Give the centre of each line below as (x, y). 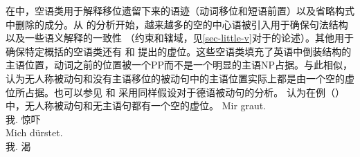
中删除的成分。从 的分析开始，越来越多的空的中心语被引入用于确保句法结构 (177, 24)
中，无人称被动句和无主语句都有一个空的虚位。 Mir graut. (136, 105)
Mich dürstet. (34, 132)
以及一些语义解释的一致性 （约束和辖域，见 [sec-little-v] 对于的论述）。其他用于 (180, 38)
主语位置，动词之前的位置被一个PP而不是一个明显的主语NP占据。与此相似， (179, 65)
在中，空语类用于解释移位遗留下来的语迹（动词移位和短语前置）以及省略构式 (180, 10)
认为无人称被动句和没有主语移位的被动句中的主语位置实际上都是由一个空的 (175, 78)
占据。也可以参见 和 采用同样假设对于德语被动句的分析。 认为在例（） (184, 92)
